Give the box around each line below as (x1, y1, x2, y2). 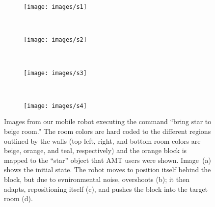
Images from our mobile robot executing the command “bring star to (4, 116, 212, 127)
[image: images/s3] (24, 69, 87, 77)
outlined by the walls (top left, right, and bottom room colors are (4, 135, 201, 146)
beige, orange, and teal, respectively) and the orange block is (4, 145, 187, 155)
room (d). (4, 193, 33, 204)
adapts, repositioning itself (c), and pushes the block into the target (4, 183, 208, 194)
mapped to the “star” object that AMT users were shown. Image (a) (4, 155, 211, 165)
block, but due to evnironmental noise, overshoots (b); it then (4, 174, 189, 184)
